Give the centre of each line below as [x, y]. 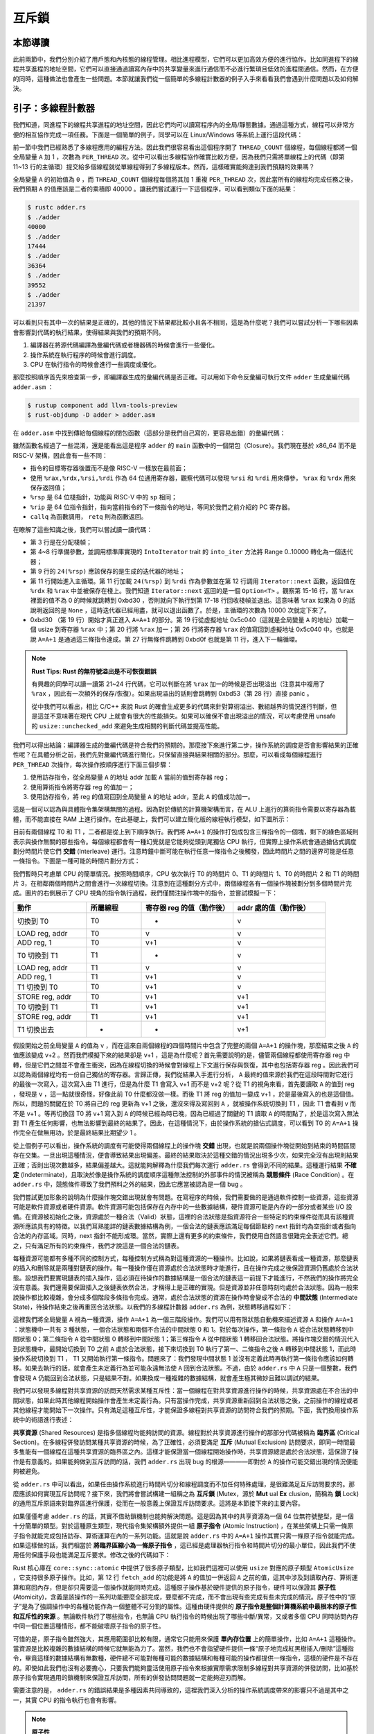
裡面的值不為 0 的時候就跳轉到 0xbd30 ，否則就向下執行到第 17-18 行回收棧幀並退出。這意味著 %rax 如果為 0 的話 [193, 601]
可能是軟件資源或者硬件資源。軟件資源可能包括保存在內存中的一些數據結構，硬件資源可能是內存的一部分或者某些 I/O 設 [182, 1207]
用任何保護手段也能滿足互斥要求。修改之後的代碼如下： [92, 1555]
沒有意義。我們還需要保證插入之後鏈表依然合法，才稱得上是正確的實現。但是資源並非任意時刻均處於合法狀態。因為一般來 [186, 1287]
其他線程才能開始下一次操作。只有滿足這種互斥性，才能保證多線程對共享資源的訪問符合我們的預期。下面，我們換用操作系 [186, 1410]
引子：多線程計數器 [54, 109]
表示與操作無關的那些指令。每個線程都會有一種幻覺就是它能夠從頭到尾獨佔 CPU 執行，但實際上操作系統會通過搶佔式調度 [185, 841]
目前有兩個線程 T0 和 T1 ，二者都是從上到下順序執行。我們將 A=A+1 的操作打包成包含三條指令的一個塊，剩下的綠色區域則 [186, 832]
